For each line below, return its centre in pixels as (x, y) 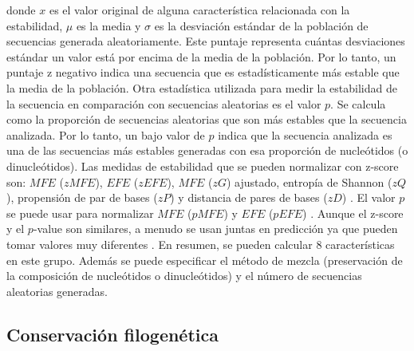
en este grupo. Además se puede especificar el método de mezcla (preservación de (205, 260)
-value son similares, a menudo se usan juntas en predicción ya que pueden (215, 229)
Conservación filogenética (112, 334)
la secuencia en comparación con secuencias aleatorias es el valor (164, 103)
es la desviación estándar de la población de (261, 25)
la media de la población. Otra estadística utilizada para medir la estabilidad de (202, 87)
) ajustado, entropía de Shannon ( (310, 181)
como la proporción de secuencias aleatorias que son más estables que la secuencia (207, 119)
